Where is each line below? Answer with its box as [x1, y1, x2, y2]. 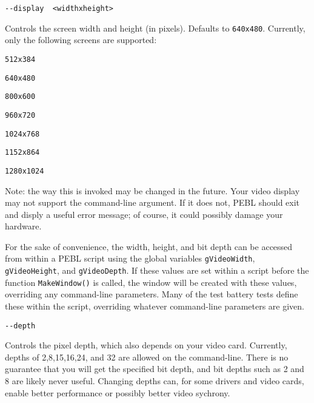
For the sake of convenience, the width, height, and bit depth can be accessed [5, 240, 293, 252]
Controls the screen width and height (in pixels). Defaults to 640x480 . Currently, [5, 21, 306, 34]
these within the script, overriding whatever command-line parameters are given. [5, 300, 304, 313]
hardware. [5, 220, 42, 232]
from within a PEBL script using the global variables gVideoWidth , [5, 252, 255, 265]
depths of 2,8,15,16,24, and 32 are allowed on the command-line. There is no [5, 350, 289, 363]
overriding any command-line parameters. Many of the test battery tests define [5, 288, 298, 300]
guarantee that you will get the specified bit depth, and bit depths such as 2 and [5, 362, 304, 375]
